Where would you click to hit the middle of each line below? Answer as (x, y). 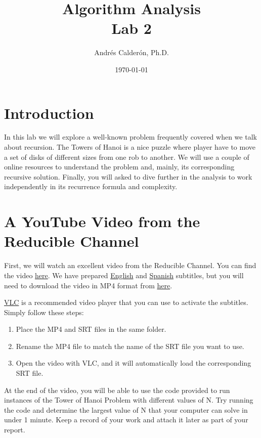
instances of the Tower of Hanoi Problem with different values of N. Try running (129, 400)
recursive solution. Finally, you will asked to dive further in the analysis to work (128, 176)
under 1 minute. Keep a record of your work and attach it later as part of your (126, 420)
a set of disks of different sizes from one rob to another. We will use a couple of (127, 157)
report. (15, 430)
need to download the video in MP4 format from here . (88, 285)
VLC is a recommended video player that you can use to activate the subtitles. (126, 302)
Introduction (49, 113)
